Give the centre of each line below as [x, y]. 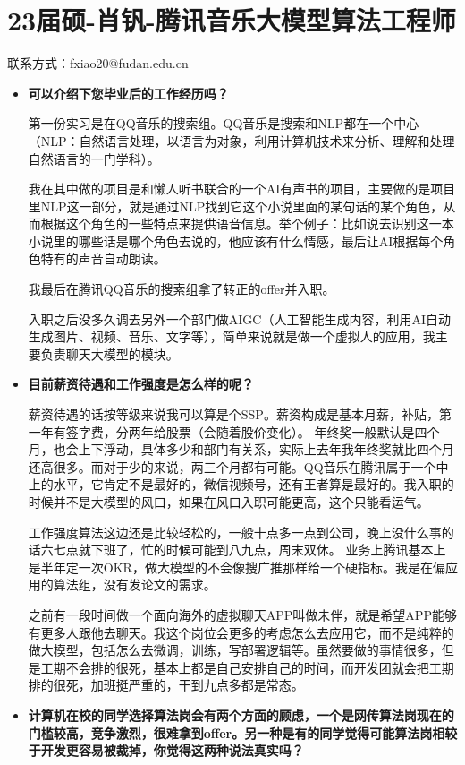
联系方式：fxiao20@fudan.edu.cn [98, 63]
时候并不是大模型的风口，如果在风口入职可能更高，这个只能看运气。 [228, 502]
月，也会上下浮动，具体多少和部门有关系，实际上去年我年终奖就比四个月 [241, 449]
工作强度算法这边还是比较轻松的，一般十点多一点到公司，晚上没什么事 [235, 532]
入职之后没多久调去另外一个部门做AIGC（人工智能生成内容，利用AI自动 [240, 318]
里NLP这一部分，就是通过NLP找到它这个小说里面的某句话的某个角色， [236, 206]
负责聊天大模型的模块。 [110, 353]
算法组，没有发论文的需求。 [135, 584]
